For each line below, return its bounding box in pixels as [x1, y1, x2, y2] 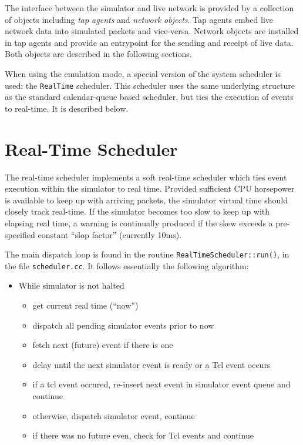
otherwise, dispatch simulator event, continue [32, 409, 195, 421]
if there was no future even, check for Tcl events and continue [32, 429, 254, 441]
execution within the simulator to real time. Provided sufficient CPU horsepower [5, 182, 295, 195]
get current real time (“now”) [32, 299, 139, 311]
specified [5, 228, 35, 240]
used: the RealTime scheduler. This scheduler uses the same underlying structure [5, 79, 295, 91]
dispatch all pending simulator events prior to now [32, 319, 214, 331]
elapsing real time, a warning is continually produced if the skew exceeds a [5, 216, 273, 229]
